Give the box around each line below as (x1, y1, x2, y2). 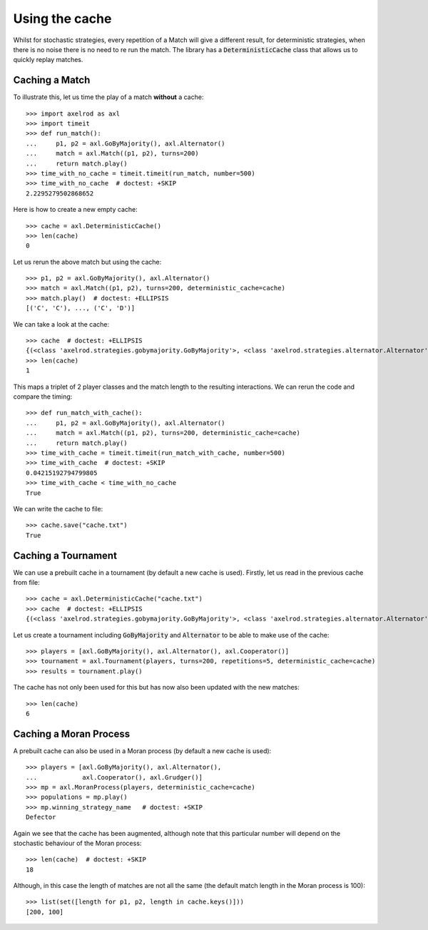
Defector (26, 813, 56, 822)
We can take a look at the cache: (13, 320, 110, 328)
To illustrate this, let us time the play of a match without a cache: (13, 93, 204, 101)
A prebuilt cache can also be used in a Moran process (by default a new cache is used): (13, 746, 272, 755)
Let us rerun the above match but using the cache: (13, 257, 162, 266)
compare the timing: (13, 392, 73, 401)
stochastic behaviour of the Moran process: (13, 839, 142, 847)
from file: (13, 578, 40, 586)
